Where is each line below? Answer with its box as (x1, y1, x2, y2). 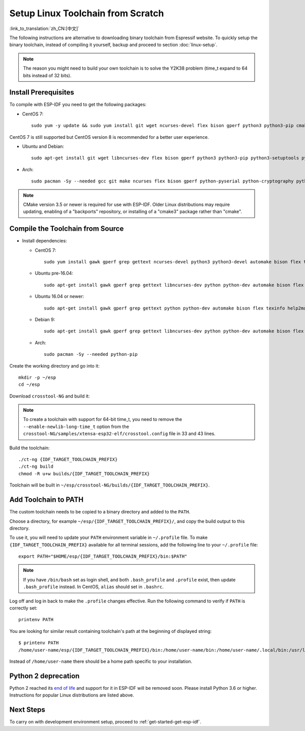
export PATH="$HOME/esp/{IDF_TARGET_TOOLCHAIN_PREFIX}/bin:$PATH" (18, 554, 188, 559)
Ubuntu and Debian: (22, 143, 65, 149)
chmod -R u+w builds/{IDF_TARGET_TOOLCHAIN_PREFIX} (18, 471, 150, 476)
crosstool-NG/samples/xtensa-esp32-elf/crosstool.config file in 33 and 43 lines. (23, 431, 216, 437)
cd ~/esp (18, 382, 40, 387)
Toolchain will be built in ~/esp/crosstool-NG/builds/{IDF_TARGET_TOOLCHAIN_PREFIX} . (9, 482, 210, 488)
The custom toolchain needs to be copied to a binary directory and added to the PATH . (9, 509, 191, 515)
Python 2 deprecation (9, 672, 80, 680)
